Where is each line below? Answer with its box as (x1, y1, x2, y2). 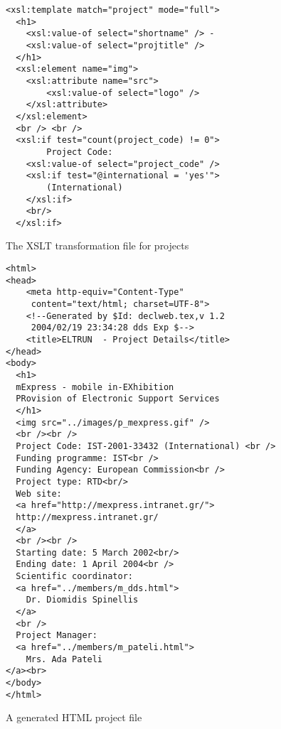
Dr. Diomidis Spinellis (26, 595, 139, 605)
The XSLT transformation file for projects (6, 238, 189, 253)
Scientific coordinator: (16, 571, 133, 582)
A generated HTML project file (6, 710, 142, 725)
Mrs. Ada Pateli (26, 654, 103, 664)
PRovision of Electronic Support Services (16, 394, 220, 404)
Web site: (16, 488, 62, 499)
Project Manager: (16, 630, 97, 641)
